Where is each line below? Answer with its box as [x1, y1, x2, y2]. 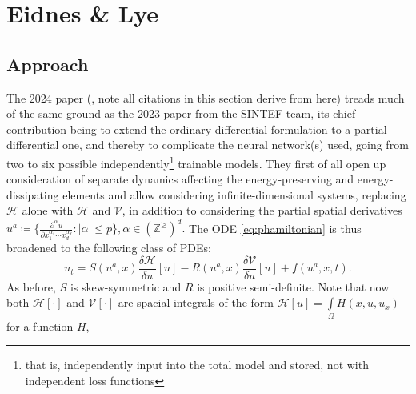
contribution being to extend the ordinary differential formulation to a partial [6, 120, 387, 137]
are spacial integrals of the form [118, 294, 274, 311]
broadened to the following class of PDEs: [6, 239, 211, 256]
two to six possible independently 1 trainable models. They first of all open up [6, 152, 386, 171]
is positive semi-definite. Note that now [197, 278, 390, 295]
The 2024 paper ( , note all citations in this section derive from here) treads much [6, 89, 405, 106]
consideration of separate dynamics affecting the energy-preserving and [6, 171, 354, 187]
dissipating [6, 186, 59, 203]
